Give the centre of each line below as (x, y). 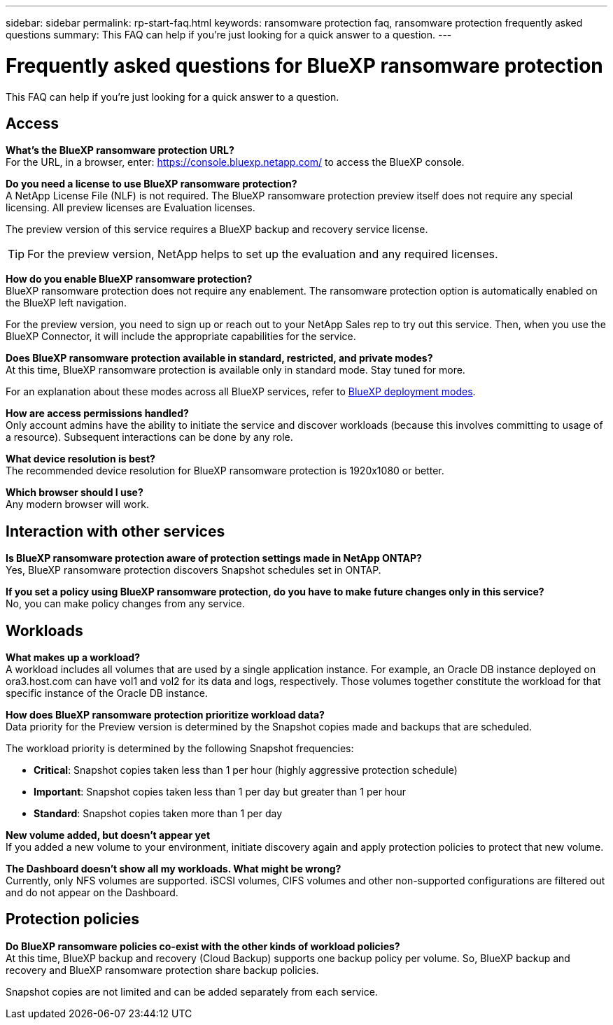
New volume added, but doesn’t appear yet (108, 835)
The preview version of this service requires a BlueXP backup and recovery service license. (217, 229)
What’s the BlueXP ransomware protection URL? (120, 150)
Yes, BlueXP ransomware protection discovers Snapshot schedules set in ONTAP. (193, 570)
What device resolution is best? (80, 459)
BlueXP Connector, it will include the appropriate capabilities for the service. (181, 337)
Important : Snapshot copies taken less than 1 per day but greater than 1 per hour (220, 792)
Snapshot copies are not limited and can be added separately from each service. (192, 991)
